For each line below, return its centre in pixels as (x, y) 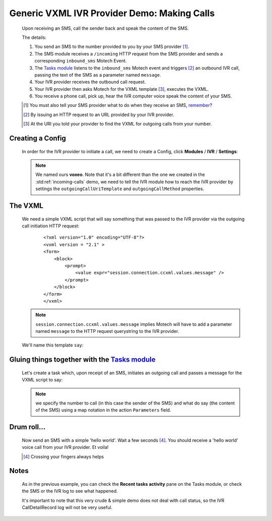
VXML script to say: (42, 380)
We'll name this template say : (53, 345)
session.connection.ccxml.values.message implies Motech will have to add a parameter (134, 324)
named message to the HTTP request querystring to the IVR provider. (107, 331)
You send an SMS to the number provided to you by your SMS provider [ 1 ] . (112, 47)
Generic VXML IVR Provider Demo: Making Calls (112, 13)
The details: (34, 37)
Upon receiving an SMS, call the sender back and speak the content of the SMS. (105, 28)
